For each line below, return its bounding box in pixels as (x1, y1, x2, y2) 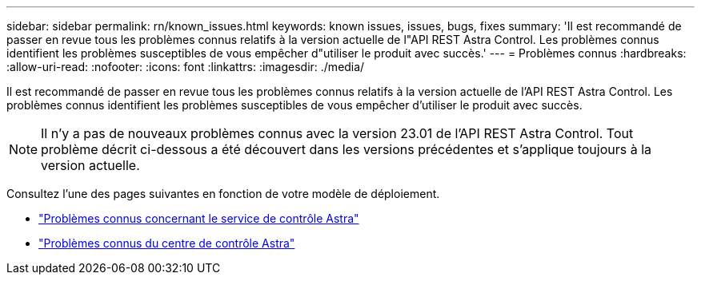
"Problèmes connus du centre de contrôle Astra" (38, 236, 295, 250)
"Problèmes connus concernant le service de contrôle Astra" (38, 212, 359, 225)
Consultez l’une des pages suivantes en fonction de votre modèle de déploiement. (6, 187, 440, 200)
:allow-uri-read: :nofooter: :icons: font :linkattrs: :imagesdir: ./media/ (6, 60, 365, 73)
